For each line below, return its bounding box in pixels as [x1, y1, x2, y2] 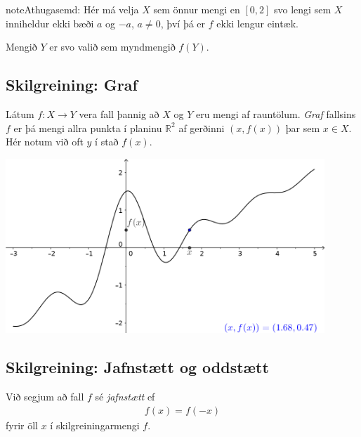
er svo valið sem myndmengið [49, 39, 176, 54]
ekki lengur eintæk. [216, 15, 299, 30]
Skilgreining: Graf [6, 74, 138, 96]
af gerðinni [178, 120, 225, 135]
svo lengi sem [274, 2, 332, 16]
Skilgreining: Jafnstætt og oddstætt [6, 356, 269, 378]
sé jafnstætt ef [95, 389, 155, 404]
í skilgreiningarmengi [50, 417, 140, 432]
